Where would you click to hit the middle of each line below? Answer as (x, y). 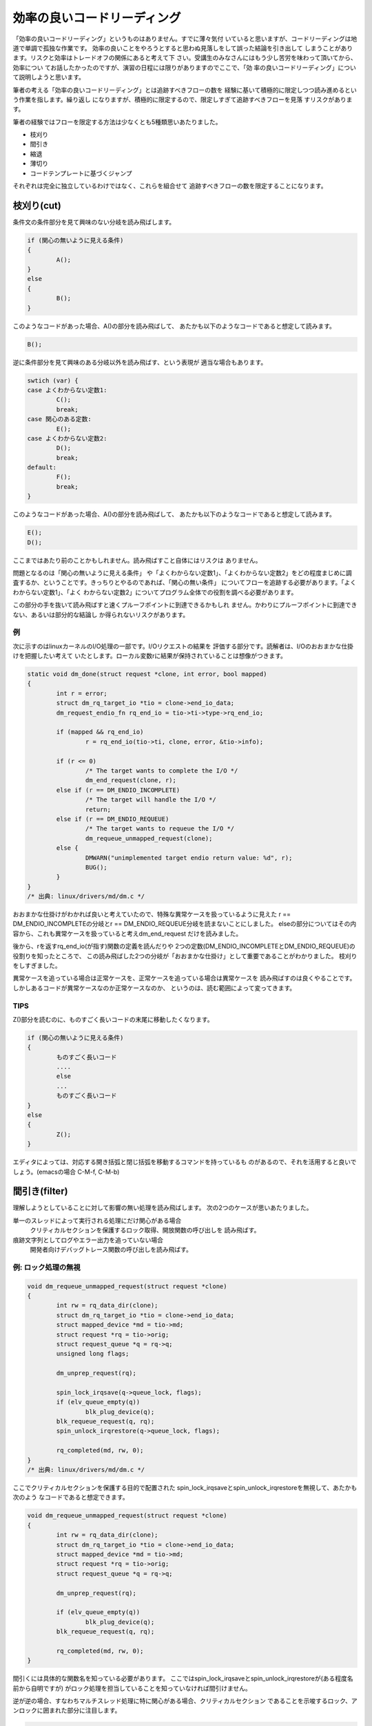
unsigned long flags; (93, 1354)
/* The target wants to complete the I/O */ (162, 770)
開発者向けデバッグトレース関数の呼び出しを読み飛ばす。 (111, 1250)
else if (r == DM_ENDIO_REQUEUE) (113, 819)
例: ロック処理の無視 (46, 1267)
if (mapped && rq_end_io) (100, 732)
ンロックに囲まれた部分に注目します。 (67, 1710)
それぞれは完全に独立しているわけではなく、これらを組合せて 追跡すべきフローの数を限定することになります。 (170, 186)
